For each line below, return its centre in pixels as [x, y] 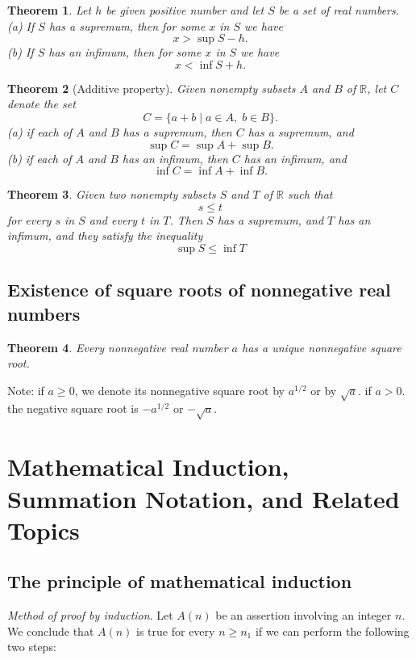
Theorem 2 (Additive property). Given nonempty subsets [152, 88]
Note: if [26, 390]
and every [113, 219]
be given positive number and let [185, 10]
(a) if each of [40, 131]
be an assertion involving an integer [304, 615]
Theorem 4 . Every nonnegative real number [118, 347]
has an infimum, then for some [125, 52]
